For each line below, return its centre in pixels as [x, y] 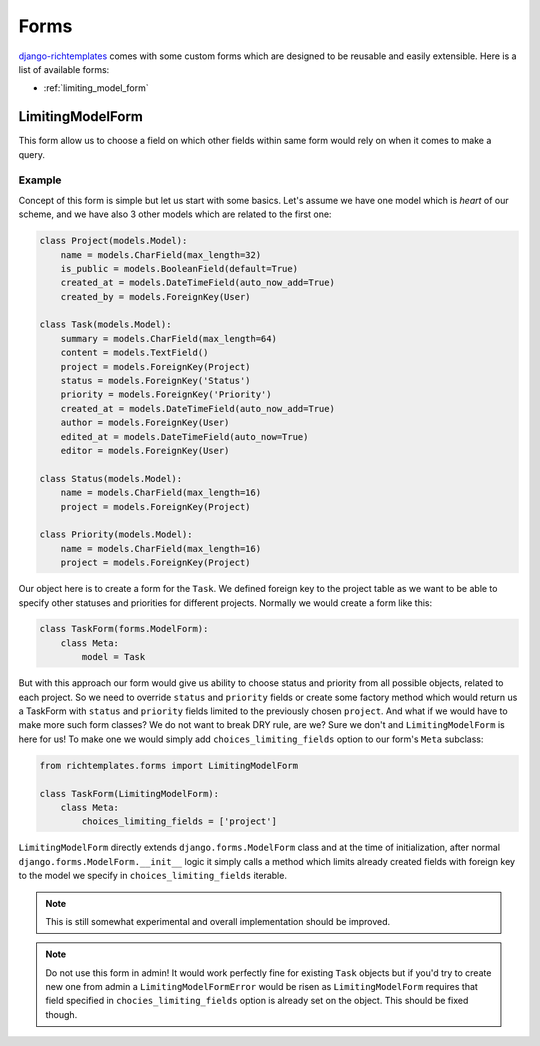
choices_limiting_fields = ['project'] [179, 821]
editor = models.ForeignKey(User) [145, 450]
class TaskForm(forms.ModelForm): [124, 629]
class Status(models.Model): [111, 478]
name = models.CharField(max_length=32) [161, 254]
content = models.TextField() [134, 353]
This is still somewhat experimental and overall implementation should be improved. [218, 921]
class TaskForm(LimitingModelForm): [129, 793]
